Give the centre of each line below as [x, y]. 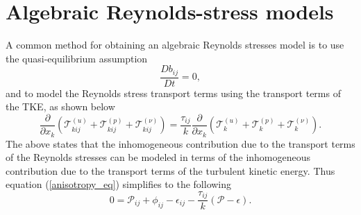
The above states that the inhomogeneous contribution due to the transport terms [180, 143]
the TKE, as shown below [60, 106]
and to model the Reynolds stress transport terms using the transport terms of [173, 93]
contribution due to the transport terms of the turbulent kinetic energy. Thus [170, 170]
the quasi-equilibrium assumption [77, 58]
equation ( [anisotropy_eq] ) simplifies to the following [119, 184]
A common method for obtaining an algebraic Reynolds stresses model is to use [175, 45]
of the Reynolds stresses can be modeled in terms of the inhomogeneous [158, 157]
